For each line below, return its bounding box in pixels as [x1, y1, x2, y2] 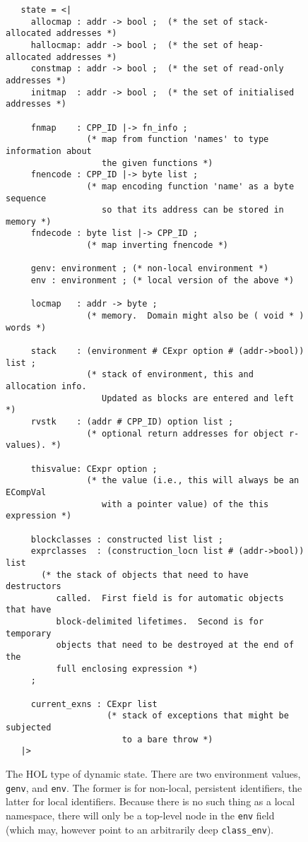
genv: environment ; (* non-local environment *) [30, 263, 269, 274]
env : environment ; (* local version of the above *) [30, 275, 295, 286]
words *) [6, 322, 47, 333]
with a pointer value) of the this [102, 499, 269, 509]
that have [6, 605, 52, 615]
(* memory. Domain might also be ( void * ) [86, 311, 304, 321]
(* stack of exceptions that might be [107, 711, 289, 721]
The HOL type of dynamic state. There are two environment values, [6, 766, 301, 781]
